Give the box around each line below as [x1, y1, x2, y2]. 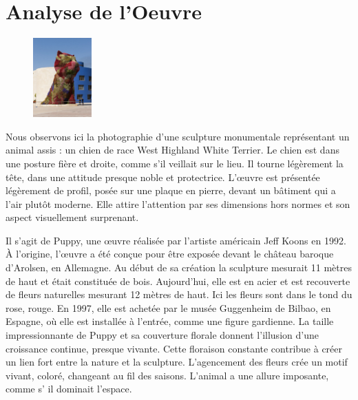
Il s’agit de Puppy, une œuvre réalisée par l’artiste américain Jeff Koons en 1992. [6, 233, 346, 247]
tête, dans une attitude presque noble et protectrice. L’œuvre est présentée [6, 169, 320, 184]
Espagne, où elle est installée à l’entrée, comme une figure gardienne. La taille [6, 314, 334, 328]
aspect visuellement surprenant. [6, 210, 139, 224]
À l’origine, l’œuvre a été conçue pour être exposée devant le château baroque [6, 246, 334, 261]
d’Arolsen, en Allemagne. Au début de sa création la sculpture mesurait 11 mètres [6, 260, 352, 275]
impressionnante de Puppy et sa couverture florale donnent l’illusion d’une [6, 328, 319, 342]
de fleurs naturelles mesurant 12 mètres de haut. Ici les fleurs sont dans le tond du [6, 287, 352, 302]
